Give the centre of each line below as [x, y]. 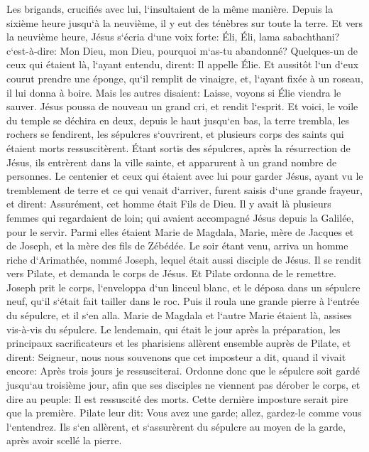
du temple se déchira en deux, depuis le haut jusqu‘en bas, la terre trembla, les [178, 120]
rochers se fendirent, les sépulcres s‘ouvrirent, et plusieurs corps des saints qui [175, 134]
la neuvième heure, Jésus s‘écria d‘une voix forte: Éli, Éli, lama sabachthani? [173, 37]
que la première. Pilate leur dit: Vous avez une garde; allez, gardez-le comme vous [184, 413]
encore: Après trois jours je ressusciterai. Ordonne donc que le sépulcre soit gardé [183, 371]
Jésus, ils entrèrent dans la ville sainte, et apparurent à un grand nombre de [172, 162]
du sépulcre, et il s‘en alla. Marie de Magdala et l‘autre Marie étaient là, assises [179, 315]
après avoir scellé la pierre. [64, 440]
